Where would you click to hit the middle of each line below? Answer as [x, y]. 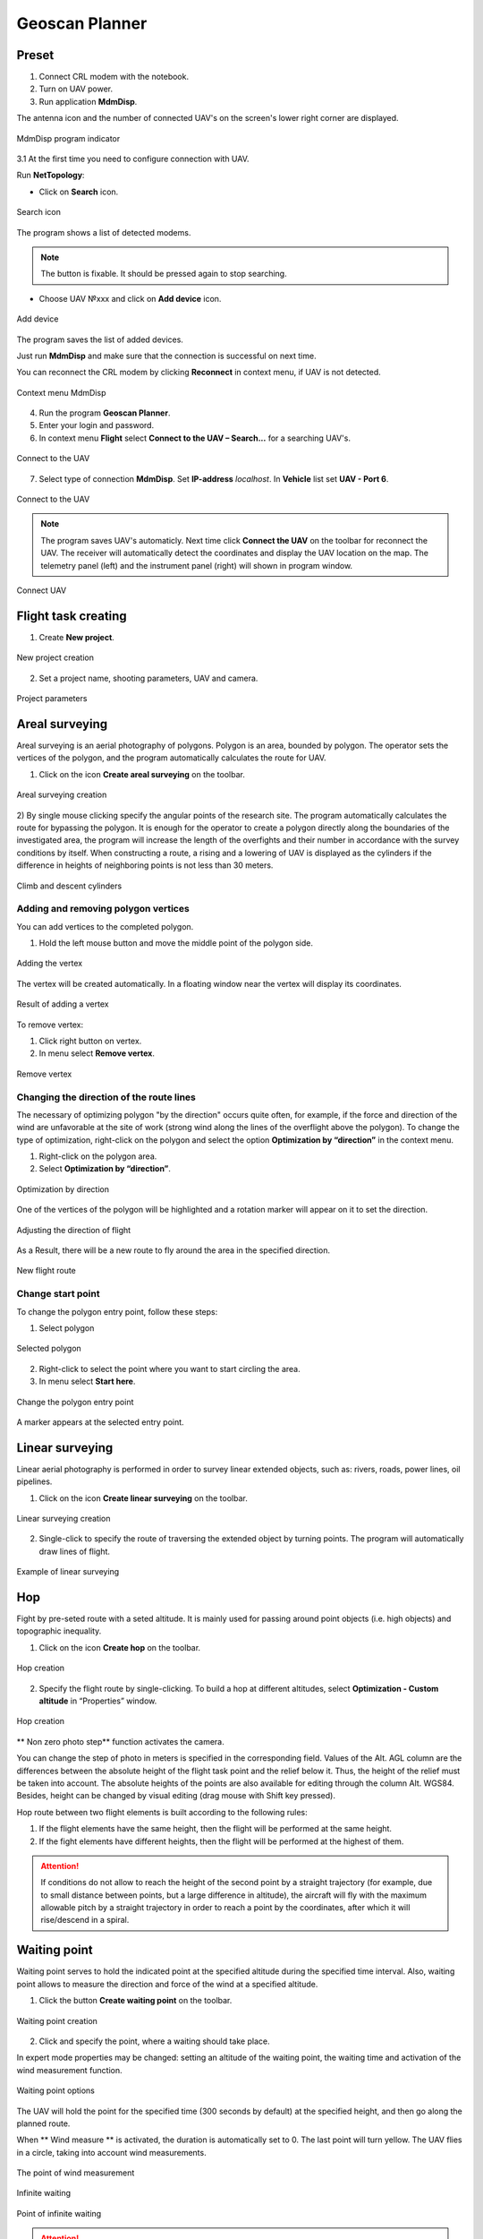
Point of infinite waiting [59, 2213]
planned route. [43, 2123]
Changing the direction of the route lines [106, 1097]
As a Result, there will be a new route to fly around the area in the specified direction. [174, 1250]
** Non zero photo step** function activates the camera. [120, 1741]
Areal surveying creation [62, 795]
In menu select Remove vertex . [97, 1053]
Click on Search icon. [79, 192]
